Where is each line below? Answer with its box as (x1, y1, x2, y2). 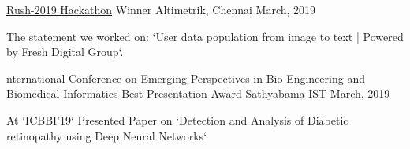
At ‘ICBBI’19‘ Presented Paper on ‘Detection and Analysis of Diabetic (6, 111, 348, 128)
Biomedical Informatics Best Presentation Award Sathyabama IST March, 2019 (6, 85, 390, 102)
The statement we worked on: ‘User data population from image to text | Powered (6, 28, 404, 44)
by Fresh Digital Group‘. (6, 43, 124, 60)
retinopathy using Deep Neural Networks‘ (6, 127, 207, 143)
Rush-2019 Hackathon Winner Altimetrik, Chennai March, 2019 (6, 2, 316, 17)
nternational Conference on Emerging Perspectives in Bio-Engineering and (6, 69, 365, 86)
